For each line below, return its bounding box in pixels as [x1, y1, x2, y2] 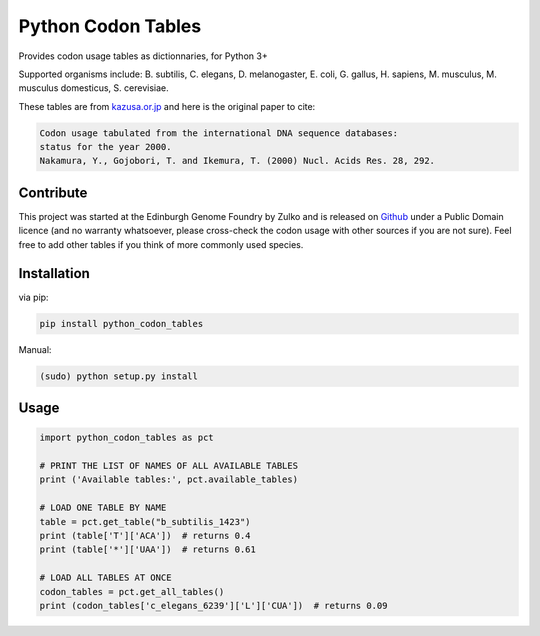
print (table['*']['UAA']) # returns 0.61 [39, 544, 257, 555]
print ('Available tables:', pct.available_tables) [39, 474, 299, 485]
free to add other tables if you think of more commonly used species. [18, 238, 304, 250]
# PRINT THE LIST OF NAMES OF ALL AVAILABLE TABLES [39, 460, 299, 471]
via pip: [18, 291, 49, 303]
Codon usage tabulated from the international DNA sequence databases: [39, 127, 399, 139]
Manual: [18, 343, 52, 355]
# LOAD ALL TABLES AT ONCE [39, 572, 172, 584]
